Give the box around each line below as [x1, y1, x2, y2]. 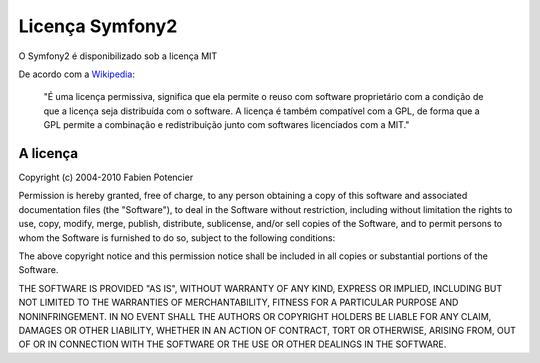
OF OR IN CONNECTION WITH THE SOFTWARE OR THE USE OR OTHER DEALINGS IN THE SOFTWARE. [18, 338, 447, 350]
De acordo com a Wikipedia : [18, 68, 135, 80]
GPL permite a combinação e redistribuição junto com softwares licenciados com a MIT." [43, 119, 410, 131]
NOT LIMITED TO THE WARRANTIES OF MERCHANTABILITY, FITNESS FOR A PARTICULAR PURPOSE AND [18, 296, 459, 309]
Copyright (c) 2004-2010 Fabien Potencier [18, 171, 194, 184]
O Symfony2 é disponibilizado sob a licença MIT [18, 50, 218, 62]
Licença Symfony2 [18, 15, 178, 37]
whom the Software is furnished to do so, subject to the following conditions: [18, 231, 336, 244]
